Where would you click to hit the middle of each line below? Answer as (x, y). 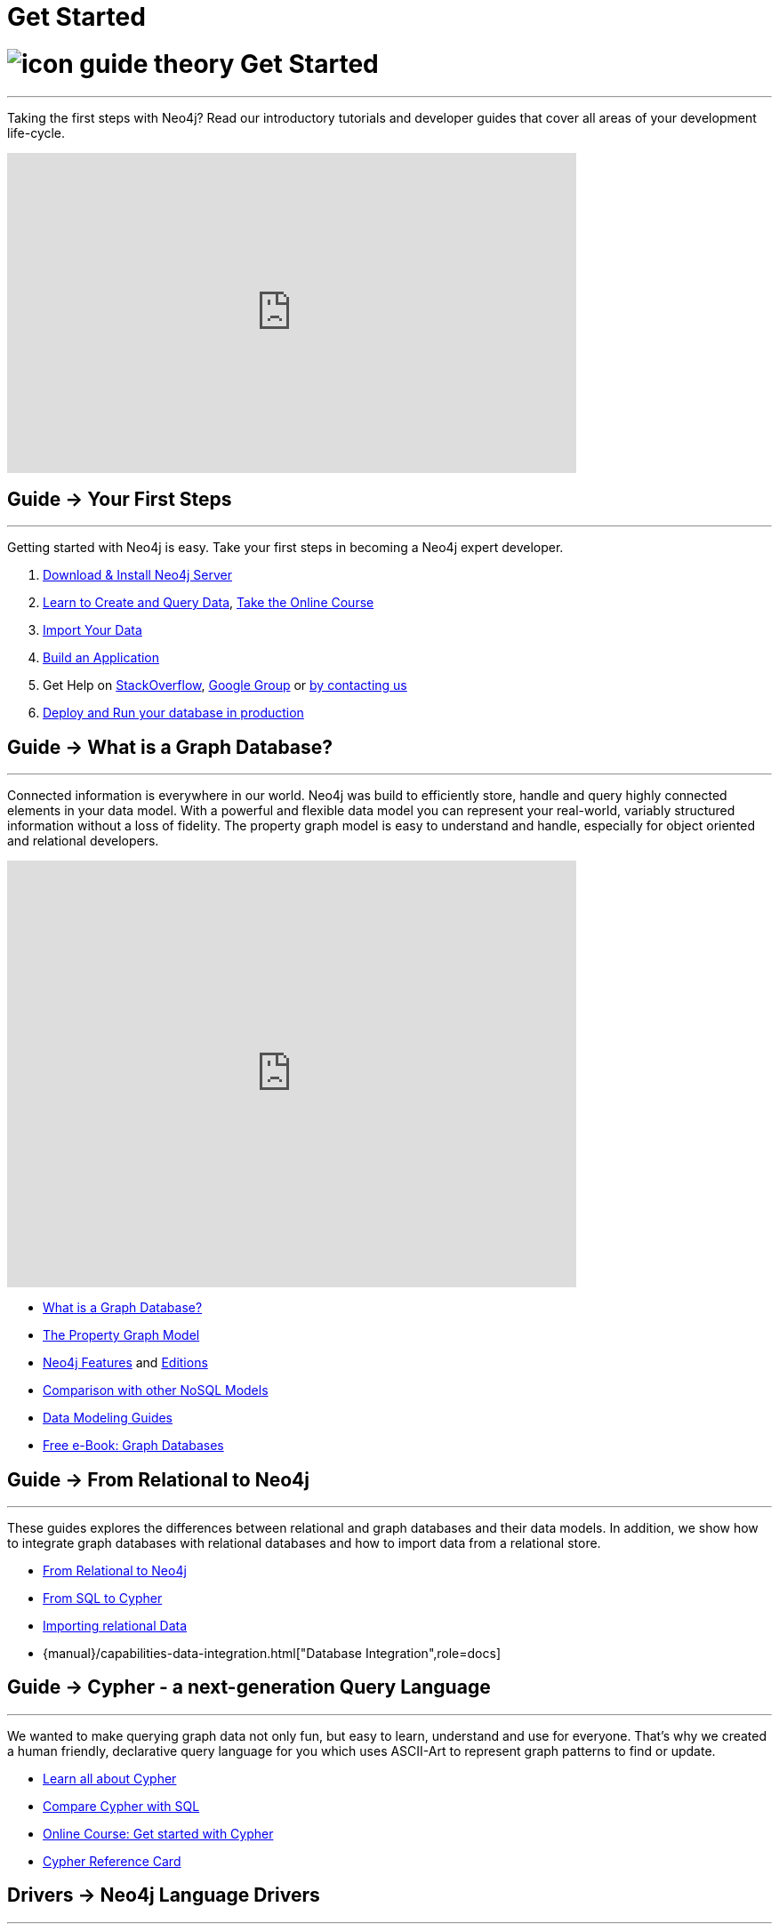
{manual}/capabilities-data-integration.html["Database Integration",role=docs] (272, 1654)
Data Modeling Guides (108, 1418)
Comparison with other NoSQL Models (156, 1390)
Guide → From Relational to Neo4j (158, 1479)
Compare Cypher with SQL (121, 1806)
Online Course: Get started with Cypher (158, 1833)
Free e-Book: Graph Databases (133, 1446)
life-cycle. (36, 132)
